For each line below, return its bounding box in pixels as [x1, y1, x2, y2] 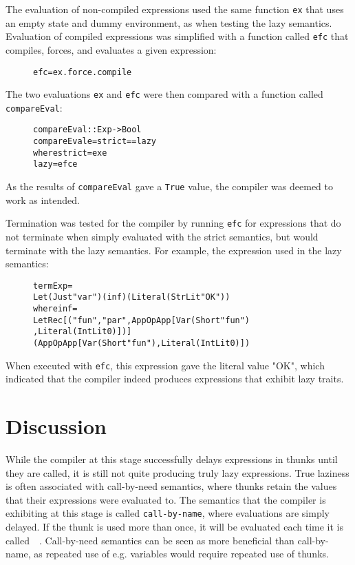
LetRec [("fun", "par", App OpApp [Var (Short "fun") [33, 315, 250, 325]
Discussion [6, 412, 107, 440]
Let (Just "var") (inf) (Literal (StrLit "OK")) [33, 292, 230, 302]
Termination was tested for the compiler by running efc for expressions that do [6, 216, 341, 230]
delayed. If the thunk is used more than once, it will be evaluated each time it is [6, 520, 344, 534]
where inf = [33, 304, 78, 314]
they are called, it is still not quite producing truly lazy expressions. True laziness [6, 465, 349, 480]
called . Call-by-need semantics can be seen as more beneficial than [6, 533, 294, 547]
